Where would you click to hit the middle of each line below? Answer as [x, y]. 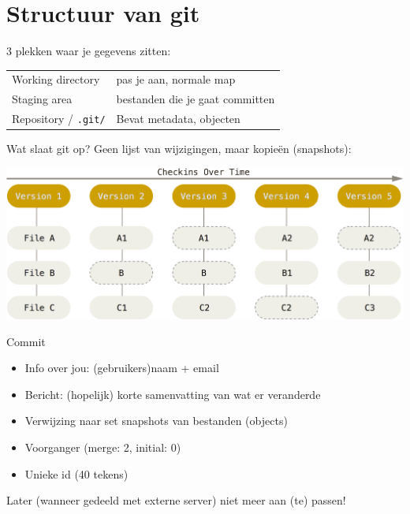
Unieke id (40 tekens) [76, 473]
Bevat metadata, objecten [178, 119]
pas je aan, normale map [176, 79]
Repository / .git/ [59, 119]
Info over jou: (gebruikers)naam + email [122, 368]
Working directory [56, 79]
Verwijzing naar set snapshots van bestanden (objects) [156, 421]
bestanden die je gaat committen [196, 99]
